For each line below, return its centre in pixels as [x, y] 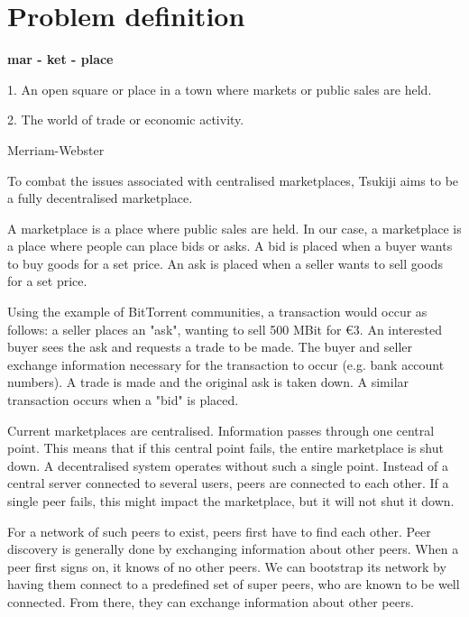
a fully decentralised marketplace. [100, 198]
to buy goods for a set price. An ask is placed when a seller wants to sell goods [225, 263]
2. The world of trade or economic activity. [126, 120]
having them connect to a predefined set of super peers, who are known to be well [234, 584]
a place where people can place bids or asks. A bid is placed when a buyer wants [230, 246]
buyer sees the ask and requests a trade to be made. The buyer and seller [210, 347]
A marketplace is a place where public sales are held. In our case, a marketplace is [234, 228]
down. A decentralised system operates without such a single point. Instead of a [228, 465]
